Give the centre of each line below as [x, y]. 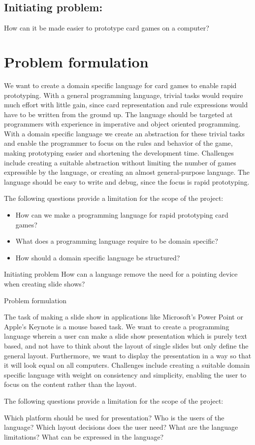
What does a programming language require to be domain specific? [117, 241]
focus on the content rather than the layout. [70, 384]
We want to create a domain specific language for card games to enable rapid [120, 85]
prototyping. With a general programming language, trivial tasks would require [124, 95]
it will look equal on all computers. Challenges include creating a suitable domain [127, 365]
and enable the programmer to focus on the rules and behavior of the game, [118, 143]
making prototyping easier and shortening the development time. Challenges [119, 153]
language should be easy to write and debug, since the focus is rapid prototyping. [127, 181]
